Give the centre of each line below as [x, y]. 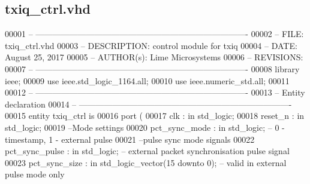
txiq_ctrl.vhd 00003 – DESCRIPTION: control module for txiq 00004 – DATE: [151, 45]
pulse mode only [35, 174]
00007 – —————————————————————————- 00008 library [152, 68]
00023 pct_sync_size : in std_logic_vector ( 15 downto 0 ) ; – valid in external [146, 162]
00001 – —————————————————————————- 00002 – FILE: [154, 34]
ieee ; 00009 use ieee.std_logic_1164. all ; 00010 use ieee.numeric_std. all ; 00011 [147, 80]
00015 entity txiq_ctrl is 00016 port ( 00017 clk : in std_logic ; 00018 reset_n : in [155, 116]
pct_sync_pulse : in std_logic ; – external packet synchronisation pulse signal [147, 151]
